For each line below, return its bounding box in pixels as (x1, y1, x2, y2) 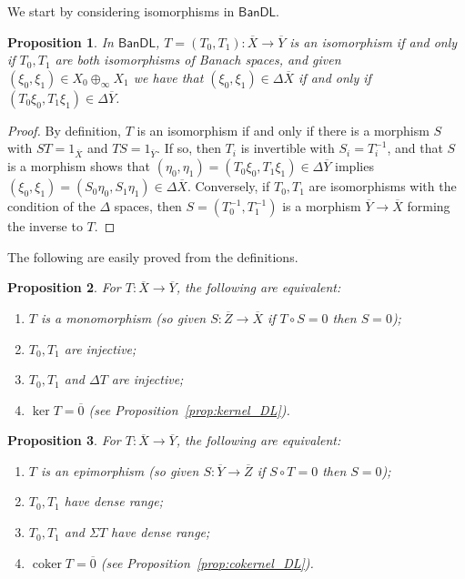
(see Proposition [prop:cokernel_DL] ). (100, 553, 314, 572)
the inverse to (7, 217, 83, 236)
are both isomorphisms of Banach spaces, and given (55, 50, 341, 69)
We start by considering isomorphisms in (7, 2, 235, 20)
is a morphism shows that (7, 157, 151, 176)
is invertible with (240, 138, 335, 157)
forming (407, 197, 450, 216)
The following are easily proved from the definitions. (7, 247, 298, 266)
